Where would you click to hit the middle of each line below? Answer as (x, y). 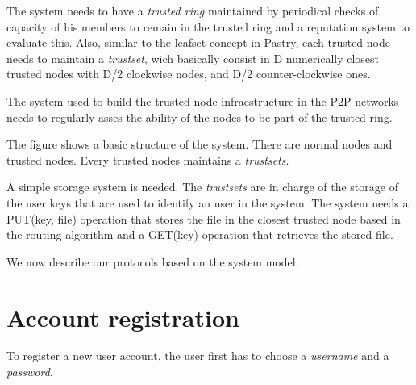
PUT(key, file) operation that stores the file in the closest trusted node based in (204, 218)
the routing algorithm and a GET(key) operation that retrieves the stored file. (200, 234)
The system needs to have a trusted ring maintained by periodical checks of (193, 10)
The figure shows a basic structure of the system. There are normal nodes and (200, 144)
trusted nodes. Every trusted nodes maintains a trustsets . (148, 159)
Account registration (123, 317)
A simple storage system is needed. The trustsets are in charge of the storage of (202, 187)
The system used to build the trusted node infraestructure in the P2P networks (203, 100)
